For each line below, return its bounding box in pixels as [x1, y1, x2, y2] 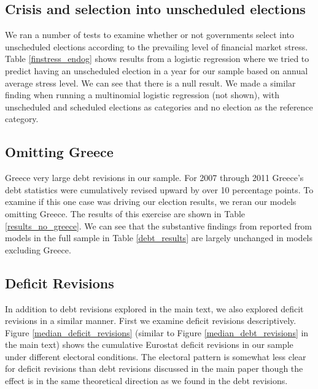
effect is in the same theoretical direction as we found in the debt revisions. [5, 374, 288, 387]
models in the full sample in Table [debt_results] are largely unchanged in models [5, 231, 313, 244]
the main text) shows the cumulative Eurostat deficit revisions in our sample [5, 338, 293, 351]
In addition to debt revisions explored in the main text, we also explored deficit [5, 302, 304, 315]
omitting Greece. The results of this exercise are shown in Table [5, 207, 246, 220]
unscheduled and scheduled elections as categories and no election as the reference [5, 100, 313, 113]
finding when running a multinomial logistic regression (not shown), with [5, 88, 279, 101]
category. [5, 112, 39, 125]
